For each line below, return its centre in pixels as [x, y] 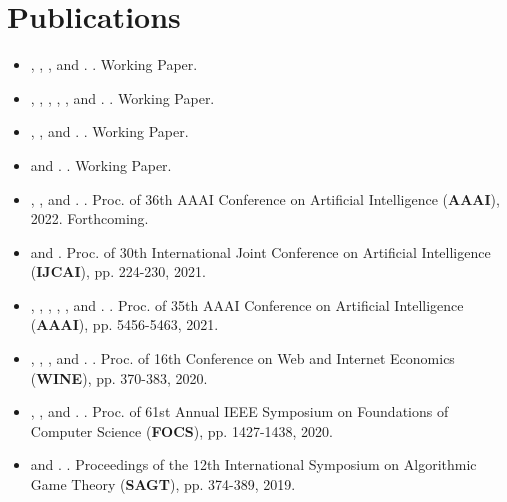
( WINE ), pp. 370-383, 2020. [119, 377]
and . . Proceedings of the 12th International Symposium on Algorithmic [253, 464]
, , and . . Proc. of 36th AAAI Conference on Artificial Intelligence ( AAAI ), [265, 198]
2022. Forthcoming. [89, 218]
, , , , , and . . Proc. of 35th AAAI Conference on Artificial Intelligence [247, 304]
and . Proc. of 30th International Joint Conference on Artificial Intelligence [260, 251]
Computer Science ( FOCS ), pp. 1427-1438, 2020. [181, 430]
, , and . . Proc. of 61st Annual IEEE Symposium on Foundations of [239, 411]
